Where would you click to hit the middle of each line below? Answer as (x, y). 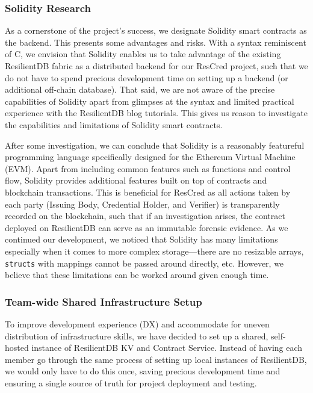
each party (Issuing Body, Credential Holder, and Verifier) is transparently (142, 204)
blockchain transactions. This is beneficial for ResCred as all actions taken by (148, 192)
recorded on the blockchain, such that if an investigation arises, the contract (145, 216)
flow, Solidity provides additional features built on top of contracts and (136, 180)
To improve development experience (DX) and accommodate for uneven (137, 323)
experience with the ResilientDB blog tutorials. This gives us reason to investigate (156, 113)
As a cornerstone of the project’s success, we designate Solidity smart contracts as (156, 30)
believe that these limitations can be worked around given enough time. (137, 275)
